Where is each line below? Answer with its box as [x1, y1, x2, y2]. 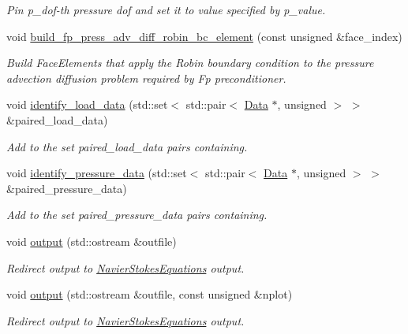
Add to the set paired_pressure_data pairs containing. [6, 206, 268, 223]
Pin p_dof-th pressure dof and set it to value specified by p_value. [6, 2, 326, 17]
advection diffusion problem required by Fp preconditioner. [6, 69, 286, 86]
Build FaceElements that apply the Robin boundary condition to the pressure [6, 54, 374, 71]
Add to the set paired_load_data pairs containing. [6, 138, 248, 154]
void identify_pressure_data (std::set [6, 165, 187, 181]
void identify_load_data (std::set [6, 96, 168, 113]
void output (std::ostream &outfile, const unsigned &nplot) [6, 286, 293, 302]
